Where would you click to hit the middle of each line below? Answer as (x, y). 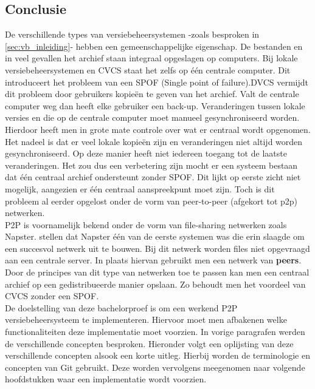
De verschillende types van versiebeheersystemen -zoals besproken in (132, 34)
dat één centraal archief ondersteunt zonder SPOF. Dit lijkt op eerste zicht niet (153, 177)
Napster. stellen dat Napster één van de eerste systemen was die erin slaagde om (155, 236)
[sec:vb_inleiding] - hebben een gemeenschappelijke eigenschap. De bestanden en (154, 46)
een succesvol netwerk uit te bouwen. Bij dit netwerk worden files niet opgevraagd (157, 248)
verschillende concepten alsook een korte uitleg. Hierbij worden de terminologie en (157, 355)
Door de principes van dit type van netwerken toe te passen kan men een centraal (157, 272)
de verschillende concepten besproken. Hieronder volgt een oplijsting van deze (149, 343)
